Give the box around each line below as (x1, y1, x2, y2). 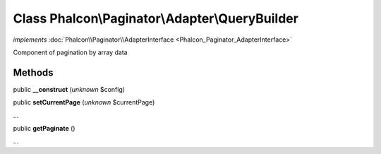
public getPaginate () (13, 124, 75, 133)
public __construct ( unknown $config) (13, 85, 126, 93)
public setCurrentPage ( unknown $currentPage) (13, 98, 155, 107)
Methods (13, 66, 54, 78)
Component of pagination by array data (13, 48, 128, 57)
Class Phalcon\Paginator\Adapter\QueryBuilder (13, 11, 299, 26)
